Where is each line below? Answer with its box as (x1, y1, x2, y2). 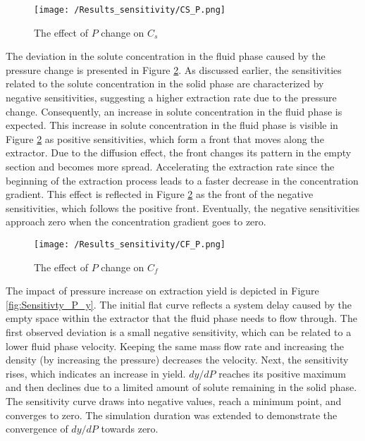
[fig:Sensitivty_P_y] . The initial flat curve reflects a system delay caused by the (6, 297, 352, 311)
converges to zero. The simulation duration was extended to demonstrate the (6, 407, 338, 422)
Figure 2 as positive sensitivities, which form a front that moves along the (6, 131, 324, 146)
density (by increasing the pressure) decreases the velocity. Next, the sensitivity (6, 352, 349, 367)
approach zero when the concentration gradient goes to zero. (6, 214, 266, 229)
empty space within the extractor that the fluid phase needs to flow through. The (6, 311, 357, 325)
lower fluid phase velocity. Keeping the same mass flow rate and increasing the (6, 338, 344, 353)
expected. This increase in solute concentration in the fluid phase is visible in (6, 118, 338, 132)
